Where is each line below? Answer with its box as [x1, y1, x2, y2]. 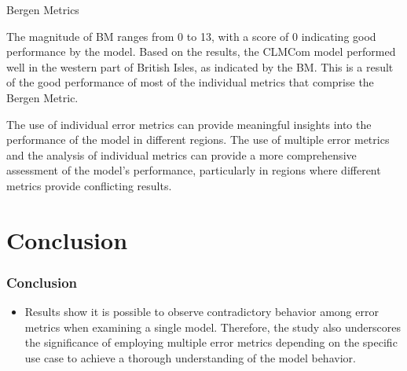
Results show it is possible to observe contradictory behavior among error [24, 303, 379, 320]
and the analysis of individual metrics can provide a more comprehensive [6, 146, 357, 163]
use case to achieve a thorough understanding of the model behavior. [24, 349, 356, 365]
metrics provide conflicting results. [6, 177, 172, 193]
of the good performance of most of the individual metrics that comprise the [6, 74, 374, 90]
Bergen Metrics [6, 2, 79, 17]
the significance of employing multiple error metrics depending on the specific [24, 334, 398, 351]
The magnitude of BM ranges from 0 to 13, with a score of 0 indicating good [6, 28, 376, 44]
